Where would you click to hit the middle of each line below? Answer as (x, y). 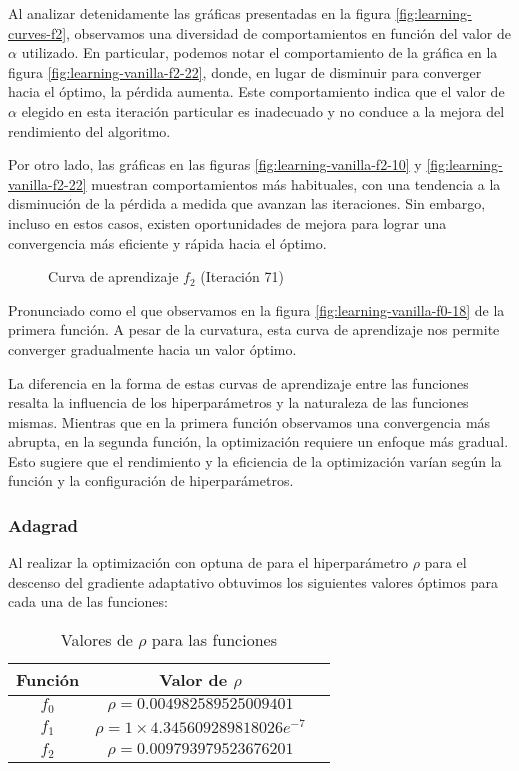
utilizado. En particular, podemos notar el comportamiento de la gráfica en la (259, 52)
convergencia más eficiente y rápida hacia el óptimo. (167, 242)
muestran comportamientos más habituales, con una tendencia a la (296, 183)
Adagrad (43, 524)
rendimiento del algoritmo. (89, 130)
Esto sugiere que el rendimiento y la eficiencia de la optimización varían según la (255, 460)
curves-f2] (37, 32)
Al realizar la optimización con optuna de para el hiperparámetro (208, 562)
